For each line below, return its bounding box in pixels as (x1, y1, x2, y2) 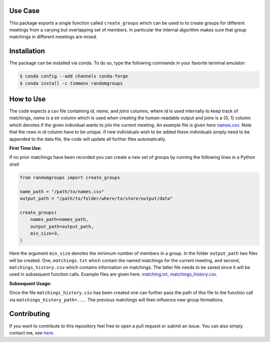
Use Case (9, 6, 40, 15)
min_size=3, (30, 230, 60, 236)
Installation (9, 47, 45, 55)
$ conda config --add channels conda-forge (19, 73, 128, 79)
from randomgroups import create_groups (19, 175, 120, 180)
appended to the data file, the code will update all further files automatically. (9, 136, 166, 142)
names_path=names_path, (30, 217, 88, 222)
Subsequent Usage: (9, 280, 52, 287)
